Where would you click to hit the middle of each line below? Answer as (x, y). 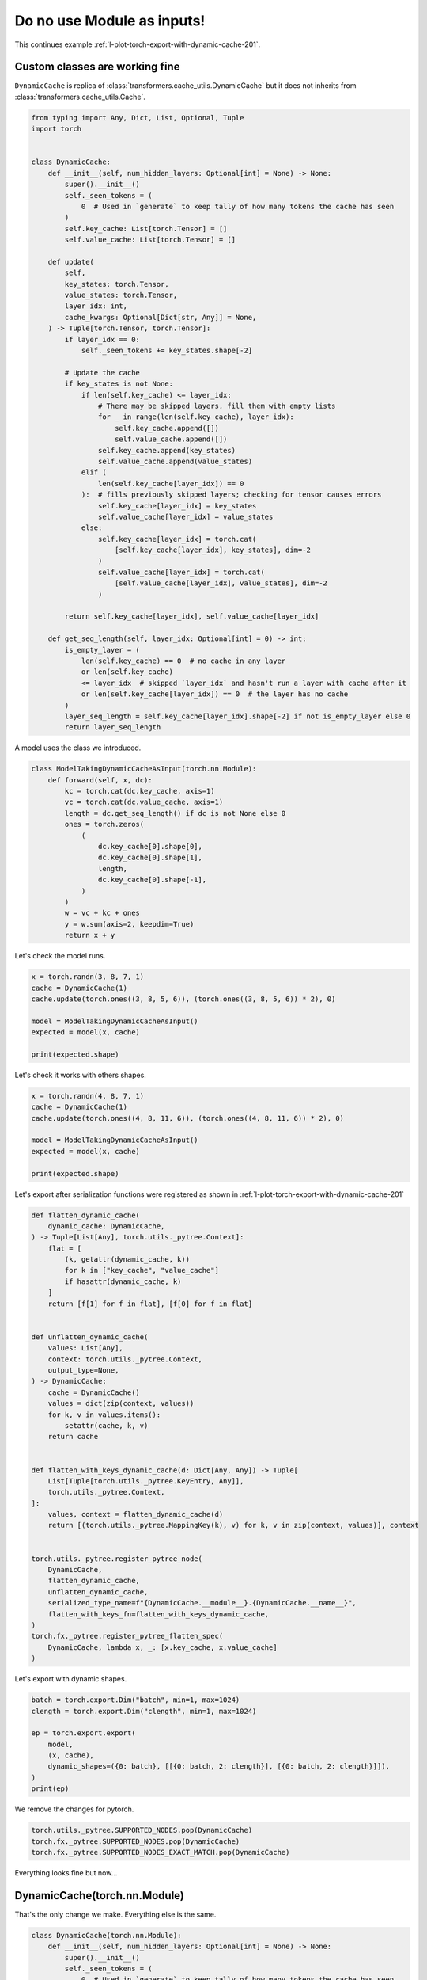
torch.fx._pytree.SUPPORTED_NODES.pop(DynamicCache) (136, 1841)
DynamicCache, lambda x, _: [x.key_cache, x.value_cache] (162, 1647)
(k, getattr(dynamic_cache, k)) (127, 1260)
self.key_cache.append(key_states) (167, 450)
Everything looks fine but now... (66, 1872)
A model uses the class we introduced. (78, 748)
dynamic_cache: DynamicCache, (106, 1226)
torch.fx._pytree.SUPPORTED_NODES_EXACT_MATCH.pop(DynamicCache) (161, 1852)
